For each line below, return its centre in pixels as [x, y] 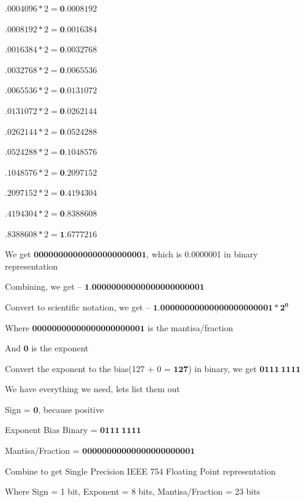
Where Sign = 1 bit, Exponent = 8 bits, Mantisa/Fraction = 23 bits [133, 491]
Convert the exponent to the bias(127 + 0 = [88, 368]
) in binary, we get [223, 368]
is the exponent [60, 348]
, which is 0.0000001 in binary [202, 254]
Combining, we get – [43, 286]
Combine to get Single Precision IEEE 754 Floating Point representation [140, 471]
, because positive [71, 409]
